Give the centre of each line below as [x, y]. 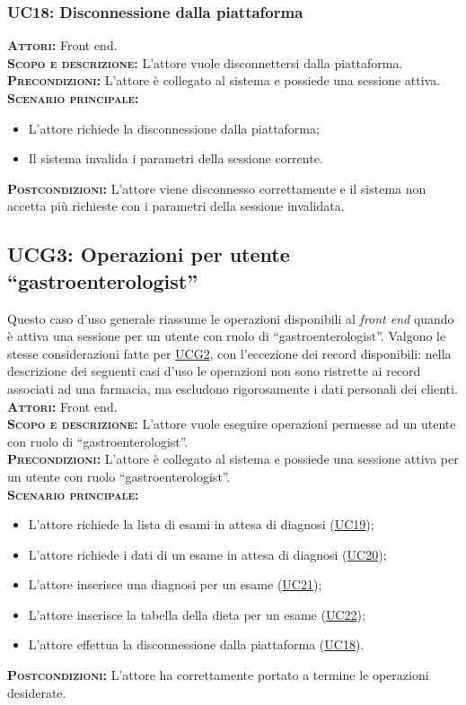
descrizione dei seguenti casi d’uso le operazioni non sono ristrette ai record [214, 371]
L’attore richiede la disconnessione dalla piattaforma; [174, 128]
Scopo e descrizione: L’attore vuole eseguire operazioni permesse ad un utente [232, 424]
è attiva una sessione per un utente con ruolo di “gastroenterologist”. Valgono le [227, 336]
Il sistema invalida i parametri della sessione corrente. [176, 158]
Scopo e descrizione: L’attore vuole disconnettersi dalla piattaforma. [205, 62]
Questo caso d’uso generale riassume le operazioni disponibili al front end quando [231, 318]
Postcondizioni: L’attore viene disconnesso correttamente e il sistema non [217, 188]
